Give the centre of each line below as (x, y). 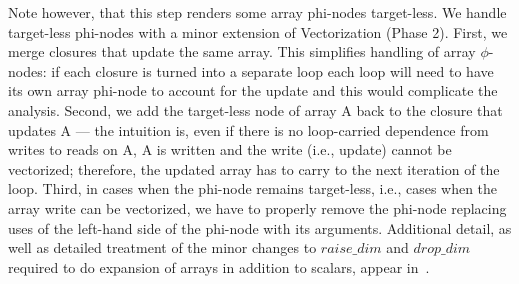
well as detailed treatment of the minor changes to (162, 247)
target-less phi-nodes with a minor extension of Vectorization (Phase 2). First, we (258, 31)
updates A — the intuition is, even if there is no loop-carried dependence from (248, 129)
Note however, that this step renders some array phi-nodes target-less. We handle (257, 12)
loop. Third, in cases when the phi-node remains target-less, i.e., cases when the (253, 188)
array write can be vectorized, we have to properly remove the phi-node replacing (257, 207)
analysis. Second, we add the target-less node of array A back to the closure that (255, 109)
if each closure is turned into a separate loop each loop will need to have (272, 70)
